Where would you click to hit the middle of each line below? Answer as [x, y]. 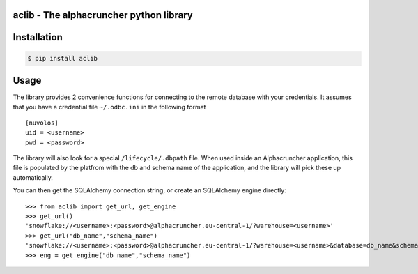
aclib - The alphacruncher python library [103, 15]
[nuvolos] [42, 123]
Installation [38, 37]
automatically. [33, 177]
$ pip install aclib [62, 58]
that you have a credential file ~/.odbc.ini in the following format [109, 107]
